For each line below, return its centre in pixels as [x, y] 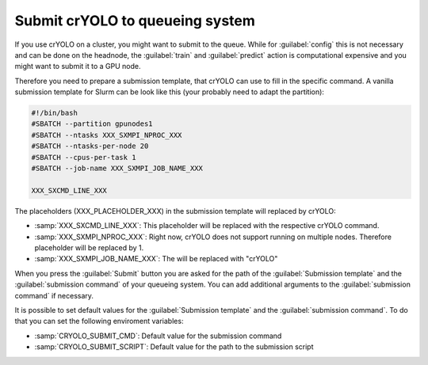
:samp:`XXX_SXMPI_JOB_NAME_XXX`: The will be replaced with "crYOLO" [156, 259]
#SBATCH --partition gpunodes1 [92, 124]
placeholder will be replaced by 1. [89, 247]
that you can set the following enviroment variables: [99, 321]
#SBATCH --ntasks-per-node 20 [90, 146]
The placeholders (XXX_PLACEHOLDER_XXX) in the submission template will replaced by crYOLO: [175, 211]
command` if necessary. [54, 295]
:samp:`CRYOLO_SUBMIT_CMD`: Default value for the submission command [158, 336]
